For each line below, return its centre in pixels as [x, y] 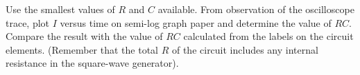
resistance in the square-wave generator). [92, 63]
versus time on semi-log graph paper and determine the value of [196, 22]
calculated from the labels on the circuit [268, 36]
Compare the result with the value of [84, 36]
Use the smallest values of [60, 9]
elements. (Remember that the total [82, 49]
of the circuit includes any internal [245, 49]
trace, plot [28, 22]
